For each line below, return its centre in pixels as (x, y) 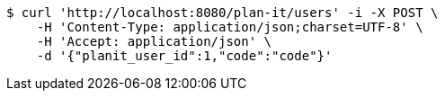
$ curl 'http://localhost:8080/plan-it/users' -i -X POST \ (222, 13)
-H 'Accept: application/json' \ (154, 41)
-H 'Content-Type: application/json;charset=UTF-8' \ (230, 27)
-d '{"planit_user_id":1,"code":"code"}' (184, 56)
